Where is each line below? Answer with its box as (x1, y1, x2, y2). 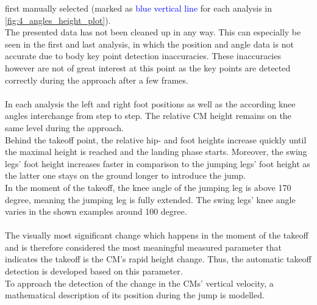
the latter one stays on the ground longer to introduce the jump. (5, 169, 246, 182)
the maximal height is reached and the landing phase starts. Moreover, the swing (5, 145, 307, 158)
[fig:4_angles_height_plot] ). (5, 13, 111, 26)
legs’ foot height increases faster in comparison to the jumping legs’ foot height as (5, 157, 310, 170)
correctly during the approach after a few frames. (5, 73, 188, 86)
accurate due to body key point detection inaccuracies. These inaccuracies (5, 49, 281, 62)
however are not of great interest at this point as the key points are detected (5, 61, 291, 74)
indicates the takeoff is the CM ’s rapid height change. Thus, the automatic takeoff (5, 253, 312, 265)
